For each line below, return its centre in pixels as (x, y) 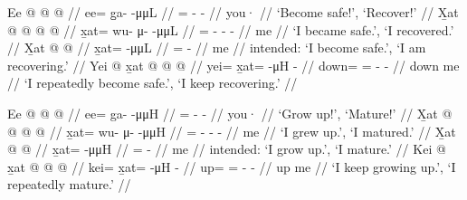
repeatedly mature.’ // (69, 184)
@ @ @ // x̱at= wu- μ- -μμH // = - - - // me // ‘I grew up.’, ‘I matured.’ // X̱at (232, 131)
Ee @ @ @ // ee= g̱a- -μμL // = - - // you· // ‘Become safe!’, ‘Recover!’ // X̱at (233, 12)
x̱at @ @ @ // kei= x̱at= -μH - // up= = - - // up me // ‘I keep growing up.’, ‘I (232, 166)
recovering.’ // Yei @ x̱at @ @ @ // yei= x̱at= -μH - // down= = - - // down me (233, 65)
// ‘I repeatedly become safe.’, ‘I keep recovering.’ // (152, 83)
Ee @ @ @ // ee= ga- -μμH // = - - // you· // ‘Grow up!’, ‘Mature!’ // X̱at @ (230, 113)
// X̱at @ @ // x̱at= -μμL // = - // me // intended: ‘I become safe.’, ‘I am (217, 48)
